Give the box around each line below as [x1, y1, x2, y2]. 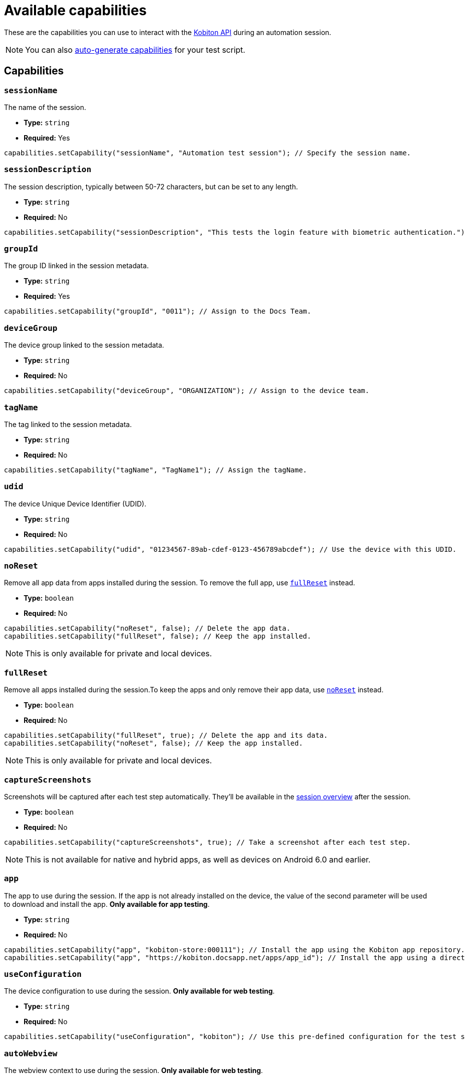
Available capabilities [4, 2, 147, 19]
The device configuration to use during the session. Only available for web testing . [4, 987, 275, 996]
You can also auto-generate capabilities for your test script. [25, 44, 245, 55]
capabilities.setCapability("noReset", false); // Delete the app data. [4, 624, 291, 633]
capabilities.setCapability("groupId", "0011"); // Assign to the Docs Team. [4, 307, 311, 316]
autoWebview [4, 1048, 58, 1058]
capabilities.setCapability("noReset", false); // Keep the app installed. [4, 739, 303, 748]
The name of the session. [4, 103, 86, 111]
